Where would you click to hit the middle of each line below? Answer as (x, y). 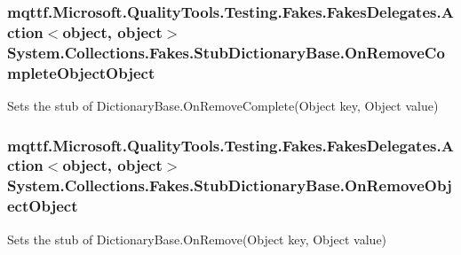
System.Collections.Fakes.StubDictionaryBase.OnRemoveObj (230, 185)
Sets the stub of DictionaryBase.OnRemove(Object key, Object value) (197, 239)
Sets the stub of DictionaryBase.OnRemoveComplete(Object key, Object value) (223, 105)
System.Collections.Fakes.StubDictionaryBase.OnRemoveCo (226, 52)
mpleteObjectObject (81, 72)
